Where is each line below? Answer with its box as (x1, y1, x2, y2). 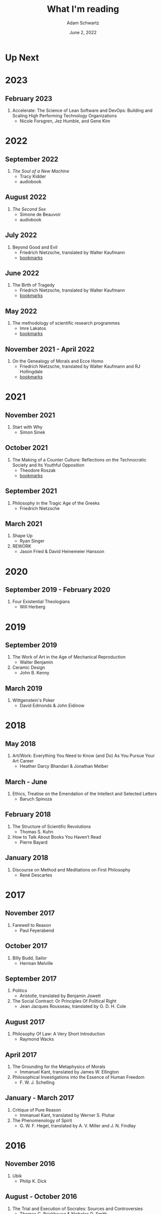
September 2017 (5, 974, 57, 983)
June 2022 (5, 269, 40, 277)
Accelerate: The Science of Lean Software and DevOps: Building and (12, 107, 153, 113)
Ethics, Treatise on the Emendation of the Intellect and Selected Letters (12, 791, 157, 797)
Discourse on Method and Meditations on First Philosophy (12, 866, 131, 872)
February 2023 (5, 94, 52, 102)
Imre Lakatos (19, 325, 46, 331)
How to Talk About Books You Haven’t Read (12, 834, 101, 840)
